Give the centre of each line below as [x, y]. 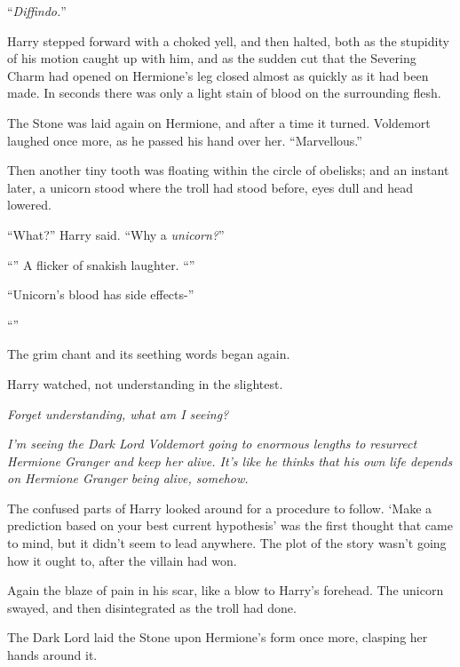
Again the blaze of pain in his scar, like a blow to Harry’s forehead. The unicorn [226, 590]
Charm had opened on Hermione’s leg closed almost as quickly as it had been [218, 75]
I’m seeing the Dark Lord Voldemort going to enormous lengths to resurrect [212, 444]
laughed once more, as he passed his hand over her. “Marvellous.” [185, 140]
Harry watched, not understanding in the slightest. [145, 383]
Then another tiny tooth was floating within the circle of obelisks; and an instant [228, 170]
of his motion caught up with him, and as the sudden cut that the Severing [212, 58]
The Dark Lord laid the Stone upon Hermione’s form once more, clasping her [218, 637]
